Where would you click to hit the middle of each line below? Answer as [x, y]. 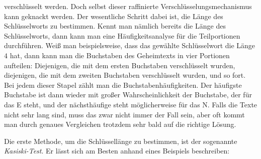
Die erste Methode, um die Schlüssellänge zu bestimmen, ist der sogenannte [121, 141]
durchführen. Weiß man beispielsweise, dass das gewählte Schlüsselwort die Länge [130, 45]
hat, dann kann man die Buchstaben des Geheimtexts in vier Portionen [120, 55]
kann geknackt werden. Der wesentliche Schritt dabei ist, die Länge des [114, 16]
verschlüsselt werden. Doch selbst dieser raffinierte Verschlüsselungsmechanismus [128, 6]
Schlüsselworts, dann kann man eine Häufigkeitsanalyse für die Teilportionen [122, 35]
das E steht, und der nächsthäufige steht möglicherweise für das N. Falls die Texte [131, 104]
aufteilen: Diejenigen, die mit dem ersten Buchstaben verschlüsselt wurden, [120, 65]
